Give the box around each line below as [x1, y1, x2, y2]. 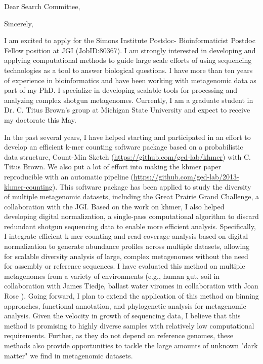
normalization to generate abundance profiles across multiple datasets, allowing [4, 241, 250, 251]
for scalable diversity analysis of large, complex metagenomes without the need [4, 250, 248, 261]
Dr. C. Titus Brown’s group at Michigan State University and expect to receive [4, 104, 250, 115]
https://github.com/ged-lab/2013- [134, 171, 239, 181]
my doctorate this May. [4, 114, 76, 125]
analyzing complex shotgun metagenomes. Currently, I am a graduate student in [4, 94, 253, 105]
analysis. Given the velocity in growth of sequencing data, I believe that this [4, 310, 241, 321]
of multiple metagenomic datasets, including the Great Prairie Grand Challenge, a [4, 191, 259, 202]
